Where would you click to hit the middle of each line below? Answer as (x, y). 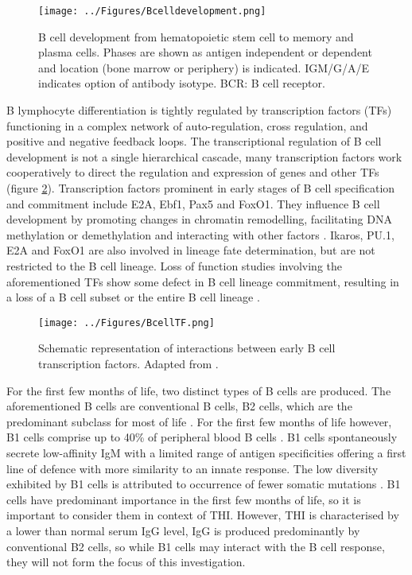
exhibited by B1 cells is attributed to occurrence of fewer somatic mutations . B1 (204, 484)
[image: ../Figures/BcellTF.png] (126, 322)
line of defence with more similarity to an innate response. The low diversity (192, 468)
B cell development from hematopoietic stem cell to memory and (196, 36)
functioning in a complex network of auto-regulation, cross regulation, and (187, 125)
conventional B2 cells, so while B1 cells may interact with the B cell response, (196, 546)
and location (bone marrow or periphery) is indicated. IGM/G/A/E (204, 67)
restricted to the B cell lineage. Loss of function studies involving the (175, 265)
